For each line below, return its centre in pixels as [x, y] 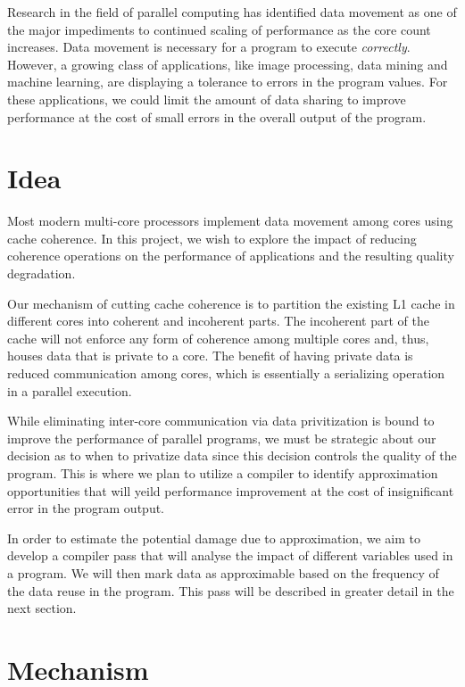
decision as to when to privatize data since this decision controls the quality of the [232, 455]
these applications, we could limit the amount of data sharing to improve [207, 99]
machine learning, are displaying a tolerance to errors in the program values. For [228, 82]
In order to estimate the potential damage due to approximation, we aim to [214, 538]
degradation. [42, 273]
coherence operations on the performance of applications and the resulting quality [231, 256]
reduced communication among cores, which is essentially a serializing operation [226, 373]
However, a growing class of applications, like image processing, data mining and [228, 64]
